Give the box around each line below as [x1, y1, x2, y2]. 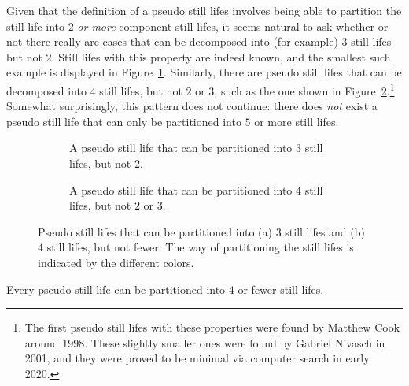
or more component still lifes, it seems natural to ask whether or [77, 17, 389, 34]
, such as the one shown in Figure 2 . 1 [214, 80, 395, 98]
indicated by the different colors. [38, 254, 194, 270]
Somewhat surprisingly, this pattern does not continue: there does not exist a [6, 98, 378, 114]
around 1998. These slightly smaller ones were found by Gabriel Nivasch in [24, 334, 385, 351]
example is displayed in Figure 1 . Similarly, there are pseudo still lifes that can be [6, 64, 402, 80]
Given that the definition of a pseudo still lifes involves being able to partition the [6, 2, 402, 18]
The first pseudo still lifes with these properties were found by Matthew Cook [24, 319, 400, 336]
